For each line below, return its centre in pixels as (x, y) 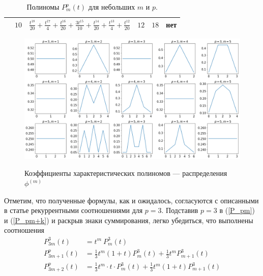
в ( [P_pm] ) (237, 210)
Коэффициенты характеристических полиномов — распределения (126, 173)
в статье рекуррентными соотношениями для (74, 210)
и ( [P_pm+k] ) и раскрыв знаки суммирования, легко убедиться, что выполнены (129, 220)
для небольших (112, 7)
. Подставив (180, 210)
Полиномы (43, 7)
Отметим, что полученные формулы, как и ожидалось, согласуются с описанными (131, 200)
